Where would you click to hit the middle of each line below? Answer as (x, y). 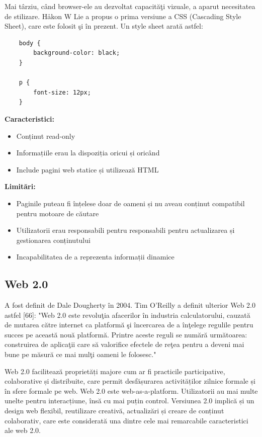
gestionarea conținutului (53, 240)
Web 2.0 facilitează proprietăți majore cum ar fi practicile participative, (115, 371)
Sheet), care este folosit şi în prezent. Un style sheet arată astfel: (104, 26)
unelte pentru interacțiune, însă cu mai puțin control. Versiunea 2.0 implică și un (129, 401)
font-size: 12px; (62, 92)
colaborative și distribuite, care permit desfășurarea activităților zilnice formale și (130, 381)
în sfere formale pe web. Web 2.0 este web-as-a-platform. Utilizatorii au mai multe (131, 390)
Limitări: (20, 186)
